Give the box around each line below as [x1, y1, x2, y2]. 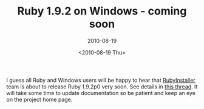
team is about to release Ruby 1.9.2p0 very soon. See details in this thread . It [6, 83, 198, 90]
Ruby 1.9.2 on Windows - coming [17, 4, 187, 18]
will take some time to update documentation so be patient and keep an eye [6, 89, 196, 96]
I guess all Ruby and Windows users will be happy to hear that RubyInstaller [6, 76, 195, 84]
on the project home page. [6, 96, 73, 103]
